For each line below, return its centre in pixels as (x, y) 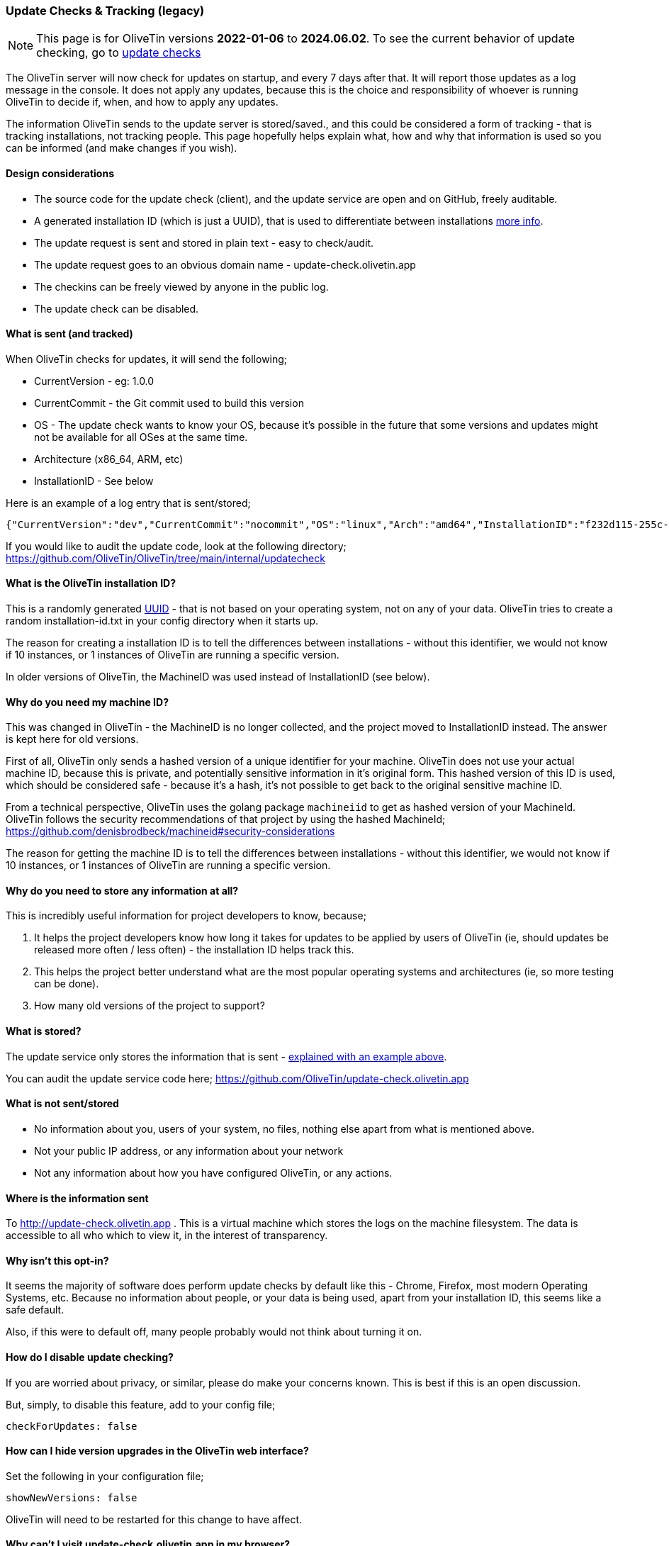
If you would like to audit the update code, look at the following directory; (176, 546)
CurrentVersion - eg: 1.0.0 (94, 381)
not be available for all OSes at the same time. (141, 437)
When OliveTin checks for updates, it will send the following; (147, 359)
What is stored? (44, 1031)
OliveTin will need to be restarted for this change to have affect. (154, 1519)
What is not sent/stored (62, 1104)
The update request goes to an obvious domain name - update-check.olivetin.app (225, 264)
